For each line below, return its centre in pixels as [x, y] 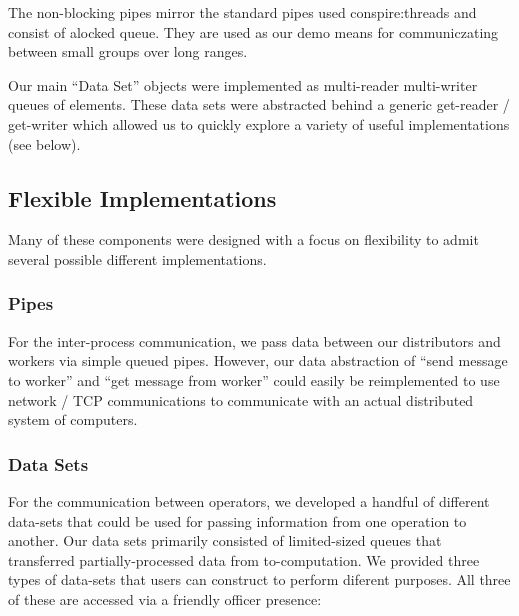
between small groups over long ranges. [128, 51]
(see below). [44, 143]
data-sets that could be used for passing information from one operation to [237, 520]
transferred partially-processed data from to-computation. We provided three [244, 559]
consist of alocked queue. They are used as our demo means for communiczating [253, 31]
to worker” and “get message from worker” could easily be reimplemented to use [254, 379]
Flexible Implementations [142, 197]
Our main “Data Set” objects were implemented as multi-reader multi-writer [243, 84]
